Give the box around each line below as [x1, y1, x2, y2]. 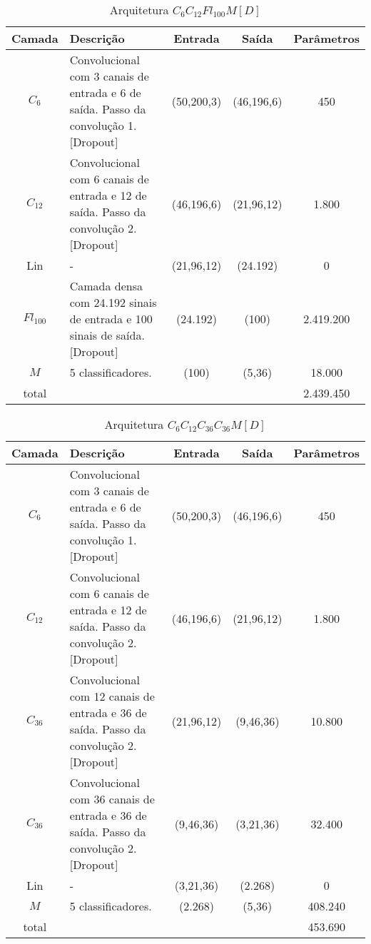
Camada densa [69, 278, 143, 294]
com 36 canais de [69, 791, 155, 807]
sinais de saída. [69, 327, 145, 343]
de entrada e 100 [69, 310, 153, 327]
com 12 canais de [69, 688, 155, 704]
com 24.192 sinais [69, 294, 157, 310]
